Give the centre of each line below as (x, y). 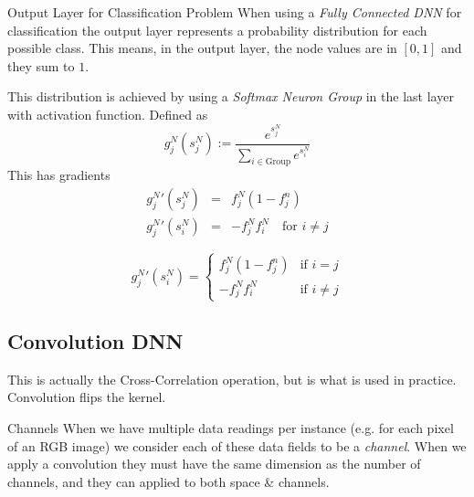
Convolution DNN (95, 341)
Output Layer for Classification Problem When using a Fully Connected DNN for (235, 12)
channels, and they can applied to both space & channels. (169, 481)
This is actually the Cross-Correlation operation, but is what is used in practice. (232, 379)
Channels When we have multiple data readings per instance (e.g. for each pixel (231, 428)
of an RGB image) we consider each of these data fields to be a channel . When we (237, 445)
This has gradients (59, 175)
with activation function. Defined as (108, 114)
